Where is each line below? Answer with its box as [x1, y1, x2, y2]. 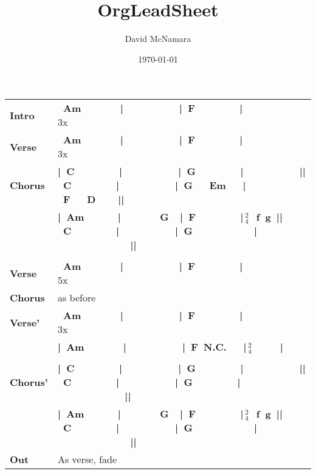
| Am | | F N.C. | [57, 340, 247, 354]
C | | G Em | [63, 178, 246, 193]
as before [57, 290, 96, 305]
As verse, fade [57, 452, 117, 467]
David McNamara [125, 32, 191, 45]
